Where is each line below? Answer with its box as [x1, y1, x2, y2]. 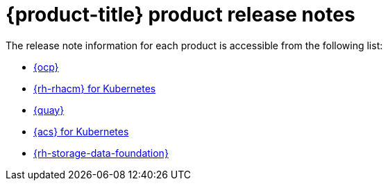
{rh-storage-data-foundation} [33, 146, 169, 159]
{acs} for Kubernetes [33, 125, 129, 137]
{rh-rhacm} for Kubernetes [33, 82, 156, 94]
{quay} [33, 103, 65, 116]
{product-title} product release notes [6, 3, 355, 26]
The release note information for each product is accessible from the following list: [6, 39, 383, 51]
